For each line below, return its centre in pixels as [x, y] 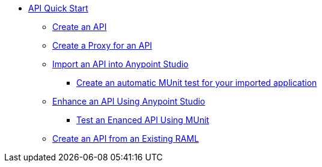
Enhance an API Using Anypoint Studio [129, 101]
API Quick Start [58, 8]
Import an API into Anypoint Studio [120, 64]
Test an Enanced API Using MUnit [143, 120]
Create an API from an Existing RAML [126, 138]
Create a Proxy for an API [102, 45]
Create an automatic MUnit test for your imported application [197, 83]
